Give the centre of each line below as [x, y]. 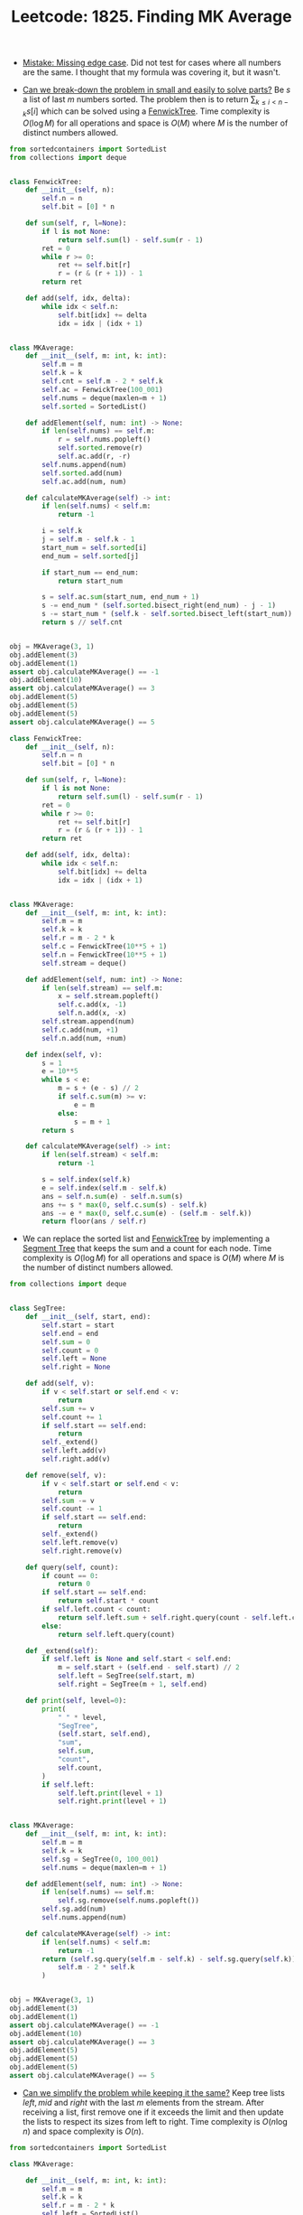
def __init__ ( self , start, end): [88, 1317]
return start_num [90, 581]
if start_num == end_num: [91, 572]
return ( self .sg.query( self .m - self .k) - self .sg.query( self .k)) [169, 1959]
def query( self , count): [72, 1567]
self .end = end [70, 1333]
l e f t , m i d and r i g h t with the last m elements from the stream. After [143, 2102]
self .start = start [78, 1325]
